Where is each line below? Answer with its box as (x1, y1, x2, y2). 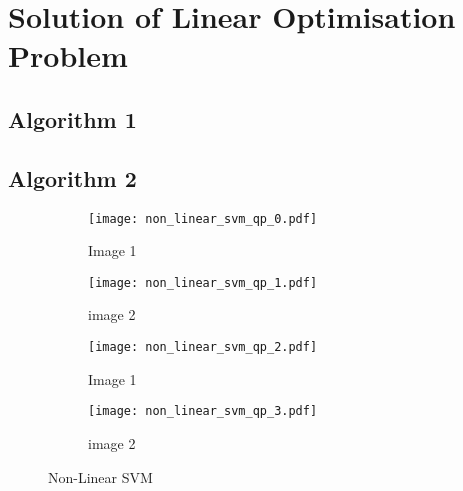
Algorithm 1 (8, 103, 137, 134)
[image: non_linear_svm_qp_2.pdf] (88, 340, 318, 355)
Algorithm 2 (8, 162, 137, 193)
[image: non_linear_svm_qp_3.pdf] (88, 404, 318, 419)
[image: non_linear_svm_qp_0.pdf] (88, 211, 318, 226)
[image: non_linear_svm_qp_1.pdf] (88, 275, 318, 290)
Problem (8, 35, 128, 76)
